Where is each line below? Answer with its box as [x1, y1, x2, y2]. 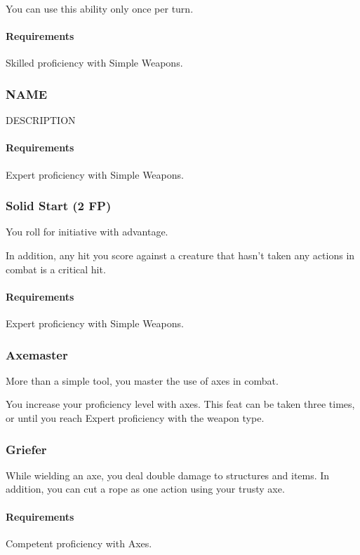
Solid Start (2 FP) [6, 197, 112, 214]
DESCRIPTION [6, 113, 76, 128]
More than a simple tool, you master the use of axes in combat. [6, 373, 279, 388]
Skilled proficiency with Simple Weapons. [6, 55, 183, 70]
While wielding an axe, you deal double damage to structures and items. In [6, 467, 330, 482]
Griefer [6, 440, 47, 458]
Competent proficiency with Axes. [6, 535, 152, 550]
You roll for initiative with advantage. [6, 224, 168, 239]
